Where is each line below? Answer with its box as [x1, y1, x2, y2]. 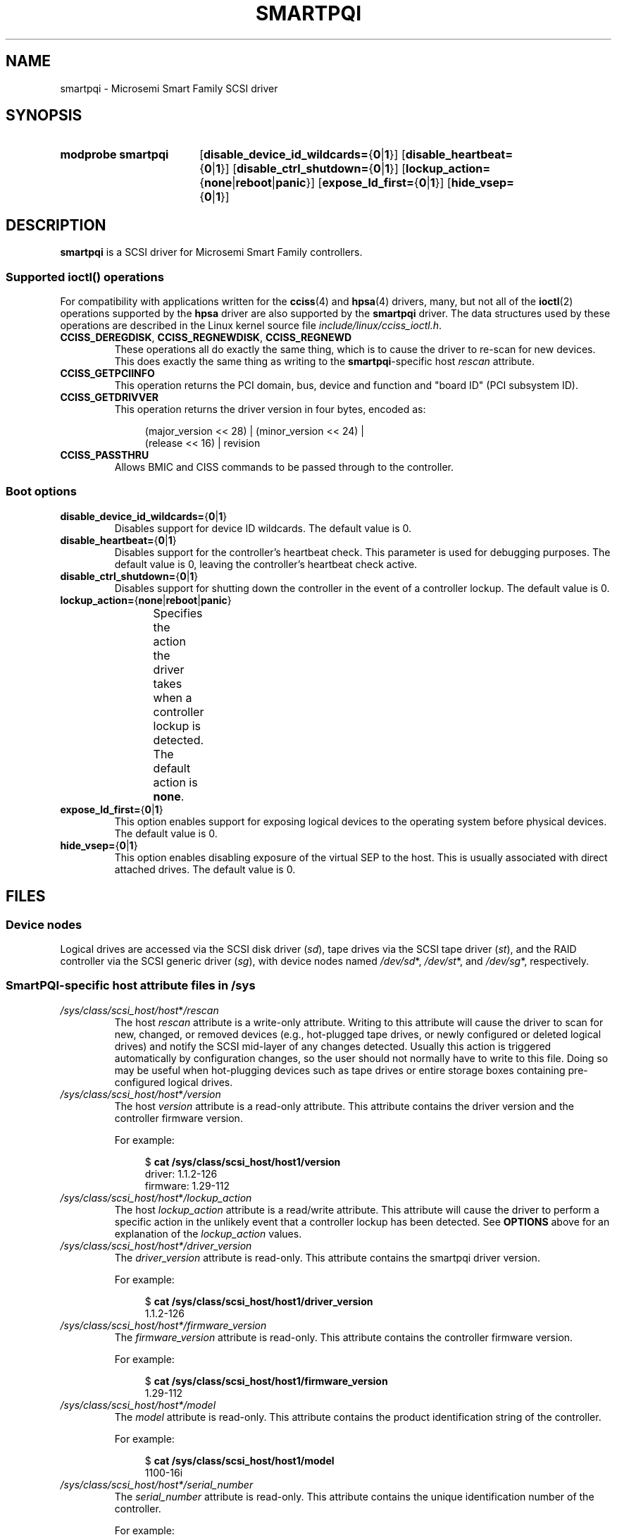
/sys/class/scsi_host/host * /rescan [60, 1004, 219, 1016]
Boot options [6, 484, 77, 499]
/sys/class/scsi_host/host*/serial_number [60, 1478, 254, 1491]
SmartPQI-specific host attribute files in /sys [6, 978, 256, 993]
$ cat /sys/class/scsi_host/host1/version [144, 1155, 341, 1168]
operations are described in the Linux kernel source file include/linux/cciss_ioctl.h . [60, 319, 442, 332]
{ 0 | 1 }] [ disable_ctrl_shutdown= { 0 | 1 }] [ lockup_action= [199, 161, 491, 176]
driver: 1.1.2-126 [144, 1167, 218, 1180]
